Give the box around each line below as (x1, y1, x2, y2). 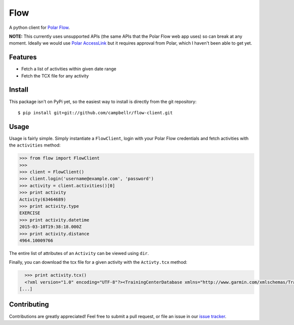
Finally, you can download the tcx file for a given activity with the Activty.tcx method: (9, 259, 188, 265)
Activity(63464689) (19, 197, 66, 202)
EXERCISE (19, 210, 41, 216)
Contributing (9, 300, 49, 309)
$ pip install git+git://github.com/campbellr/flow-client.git (18, 110, 173, 115)
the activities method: (9, 142, 61, 148)
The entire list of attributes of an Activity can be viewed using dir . (9, 250, 149, 256)
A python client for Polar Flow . (9, 25, 70, 30)
